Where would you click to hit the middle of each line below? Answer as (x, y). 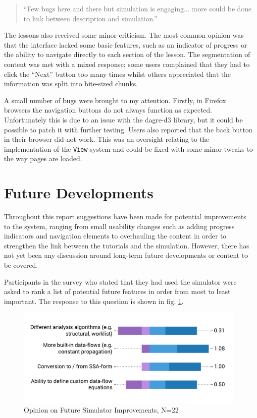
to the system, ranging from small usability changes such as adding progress (119, 226)
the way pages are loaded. (43, 158)
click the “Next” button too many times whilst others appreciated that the (118, 74)
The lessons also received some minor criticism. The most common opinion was (124, 35)
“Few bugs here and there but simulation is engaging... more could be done (137, 8)
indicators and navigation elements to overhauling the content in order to (115, 236)
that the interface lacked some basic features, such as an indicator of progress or (126, 44)
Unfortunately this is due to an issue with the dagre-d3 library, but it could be (123, 119)
